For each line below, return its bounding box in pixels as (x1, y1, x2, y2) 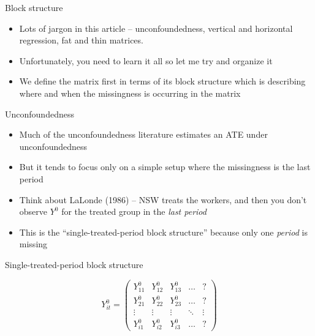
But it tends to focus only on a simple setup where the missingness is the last (19, 160, 311, 173)
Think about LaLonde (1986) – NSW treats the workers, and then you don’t (19, 193, 307, 206)
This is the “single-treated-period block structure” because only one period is (19, 225, 308, 238)
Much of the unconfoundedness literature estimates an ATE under (19, 128, 268, 141)
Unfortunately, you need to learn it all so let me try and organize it (19, 54, 273, 67)
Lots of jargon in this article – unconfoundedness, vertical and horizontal (19, 21, 293, 34)
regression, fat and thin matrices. (19, 34, 143, 47)
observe (19, 205, 48, 218)
